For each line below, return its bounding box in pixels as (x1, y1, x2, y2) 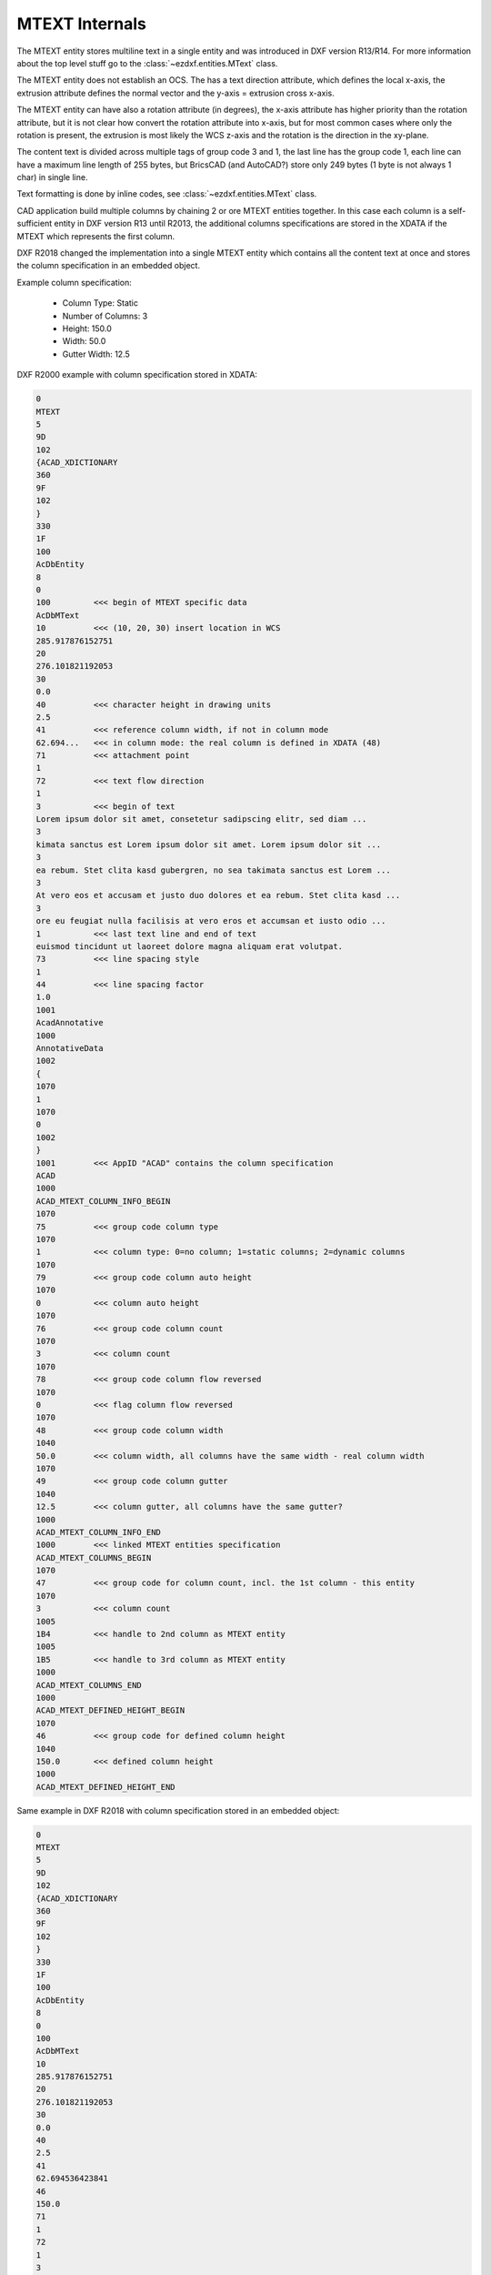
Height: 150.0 (62, 323, 113, 334)
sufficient (16, 218, 53, 229)
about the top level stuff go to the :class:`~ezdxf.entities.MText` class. (16, 57, 278, 68)
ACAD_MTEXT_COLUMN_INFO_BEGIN (35, 1196, 171, 1206)
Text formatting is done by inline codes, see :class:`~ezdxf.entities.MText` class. (16, 188, 317, 199)
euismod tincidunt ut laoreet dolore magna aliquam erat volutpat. (35, 941, 344, 951)
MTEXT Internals (16, 14, 147, 34)
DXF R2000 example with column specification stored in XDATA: (16, 369, 258, 380)
